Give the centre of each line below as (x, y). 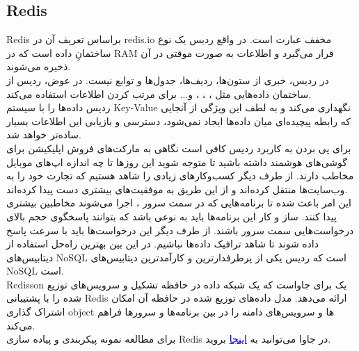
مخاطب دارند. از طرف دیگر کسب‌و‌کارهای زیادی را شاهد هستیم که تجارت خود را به (180, 175)
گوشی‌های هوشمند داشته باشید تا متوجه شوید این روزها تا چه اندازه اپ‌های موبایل (177, 162)
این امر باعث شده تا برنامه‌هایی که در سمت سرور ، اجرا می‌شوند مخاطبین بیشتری (179, 203)
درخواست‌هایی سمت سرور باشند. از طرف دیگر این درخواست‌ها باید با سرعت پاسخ (180, 230)
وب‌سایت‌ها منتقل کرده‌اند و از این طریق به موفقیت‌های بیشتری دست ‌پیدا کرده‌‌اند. (177, 189)
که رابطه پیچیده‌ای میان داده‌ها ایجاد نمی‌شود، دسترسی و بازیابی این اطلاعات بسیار (178, 121)
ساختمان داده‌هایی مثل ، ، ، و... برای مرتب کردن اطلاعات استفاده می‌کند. (159, 93)
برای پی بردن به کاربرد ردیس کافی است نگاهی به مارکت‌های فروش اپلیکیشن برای (179, 148)
